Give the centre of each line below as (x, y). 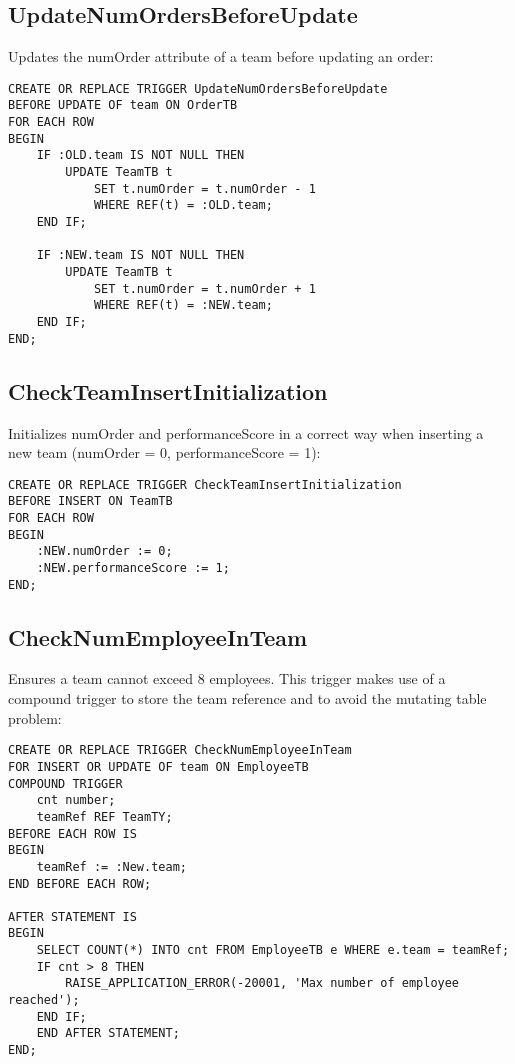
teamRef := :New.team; (111, 866)
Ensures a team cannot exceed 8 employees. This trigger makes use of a (227, 678)
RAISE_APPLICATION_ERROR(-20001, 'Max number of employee (262, 983)
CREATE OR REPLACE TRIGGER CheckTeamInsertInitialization (205, 484)
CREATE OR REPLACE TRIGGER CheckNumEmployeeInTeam (180, 750)
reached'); (44, 1000)
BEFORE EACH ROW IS (72, 833)
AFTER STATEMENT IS (72, 916)
